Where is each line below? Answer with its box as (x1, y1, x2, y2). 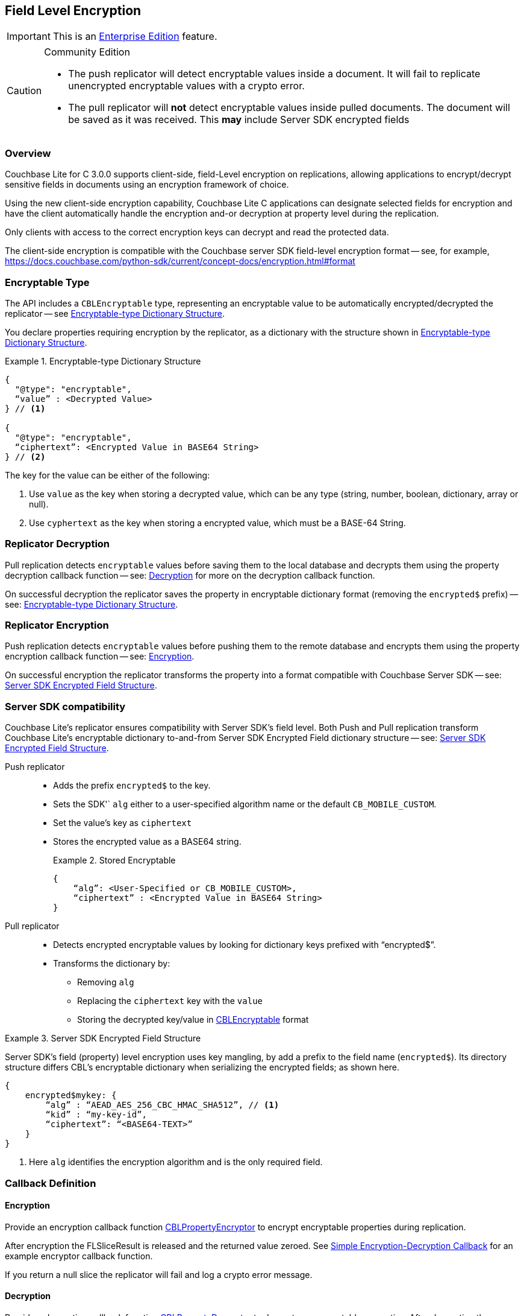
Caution (7, 84, 42, 97)
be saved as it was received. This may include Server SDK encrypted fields (68, 113, 410, 126)
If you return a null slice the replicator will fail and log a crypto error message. (5, 1269, 313, 1280)
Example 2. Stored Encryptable (53, 855, 176, 866)
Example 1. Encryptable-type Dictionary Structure (5, 355, 201, 366)
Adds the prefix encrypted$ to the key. (53, 780, 211, 791)
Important (7, 30, 51, 43)
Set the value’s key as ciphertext (53, 818, 192, 828)
